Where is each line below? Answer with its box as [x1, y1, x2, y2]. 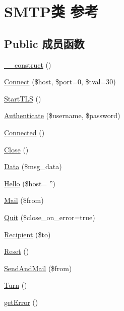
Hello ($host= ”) [4, 178, 55, 188]
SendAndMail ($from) [4, 263, 72, 273]
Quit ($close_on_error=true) [4, 212, 95, 222]
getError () [4, 296, 38, 307]
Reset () [4, 246, 29, 256]
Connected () [4, 127, 45, 137]
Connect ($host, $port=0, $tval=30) [4, 76, 116, 87]
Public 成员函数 [4, 35, 85, 51]
